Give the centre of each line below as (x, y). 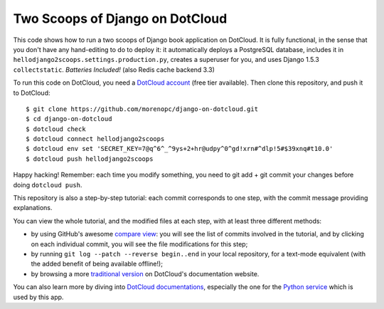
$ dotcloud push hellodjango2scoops (90, 159)
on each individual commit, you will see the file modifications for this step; (139, 244)
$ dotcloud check (56, 129)
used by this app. (38, 297)
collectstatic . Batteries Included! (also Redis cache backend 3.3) (114, 69)
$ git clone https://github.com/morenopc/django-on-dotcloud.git (142, 109)
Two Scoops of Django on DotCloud (120, 19)
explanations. (33, 208)
